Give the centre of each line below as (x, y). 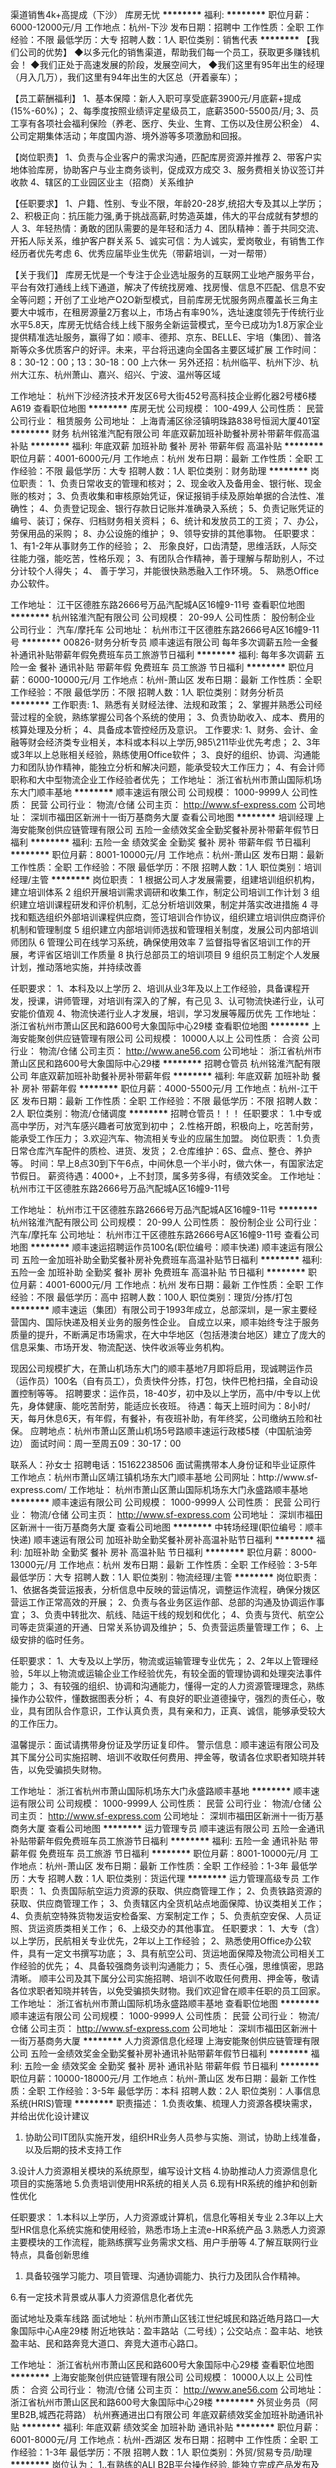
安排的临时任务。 (54, 1639)
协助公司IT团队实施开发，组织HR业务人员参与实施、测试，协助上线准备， (175, 2137)
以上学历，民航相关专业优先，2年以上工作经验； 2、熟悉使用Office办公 (156, 1941)
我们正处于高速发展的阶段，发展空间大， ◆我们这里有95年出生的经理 (182, 64)
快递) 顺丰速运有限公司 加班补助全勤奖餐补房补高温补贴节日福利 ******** (162, 1539)
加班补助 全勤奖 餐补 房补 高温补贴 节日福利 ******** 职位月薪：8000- (170, 1552)
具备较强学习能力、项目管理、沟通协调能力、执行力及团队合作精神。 (165, 2276)
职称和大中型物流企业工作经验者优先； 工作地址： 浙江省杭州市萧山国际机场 (166, 779)
